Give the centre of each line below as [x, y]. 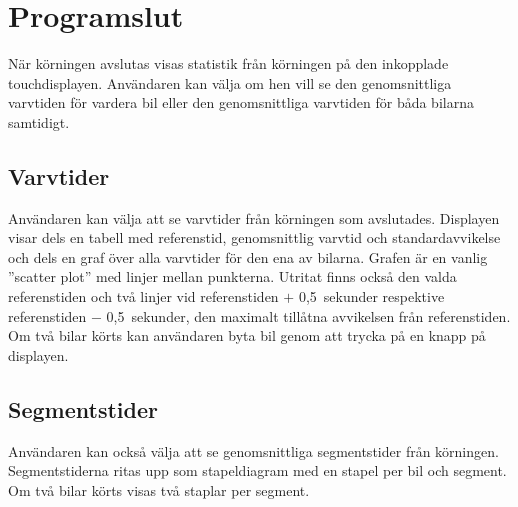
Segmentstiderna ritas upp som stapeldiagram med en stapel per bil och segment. [257, 470]
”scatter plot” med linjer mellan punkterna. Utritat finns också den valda [232, 276]
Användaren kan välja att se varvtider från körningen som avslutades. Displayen [254, 217]
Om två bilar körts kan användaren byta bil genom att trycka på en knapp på [247, 335]
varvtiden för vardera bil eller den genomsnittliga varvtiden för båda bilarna [241, 102]
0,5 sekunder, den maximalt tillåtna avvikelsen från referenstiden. [308, 315]
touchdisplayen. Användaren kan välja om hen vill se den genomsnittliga [230, 82]
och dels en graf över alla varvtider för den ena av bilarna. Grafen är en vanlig [248, 256]
